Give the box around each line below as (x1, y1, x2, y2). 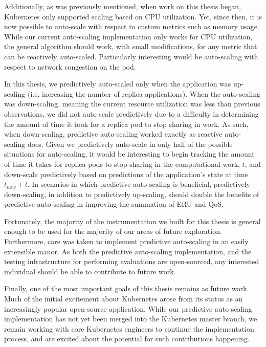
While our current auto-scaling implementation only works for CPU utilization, (4, 31, 253, 41)
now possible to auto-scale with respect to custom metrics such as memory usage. (4, 21, 259, 32)
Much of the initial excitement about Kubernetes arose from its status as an (4, 293, 243, 304)
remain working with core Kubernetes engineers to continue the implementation (4, 323, 254, 334)
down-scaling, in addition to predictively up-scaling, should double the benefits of (4, 188, 259, 199)
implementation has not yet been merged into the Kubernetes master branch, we (4, 313, 257, 324)
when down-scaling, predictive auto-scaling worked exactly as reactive (4, 128, 223, 139)
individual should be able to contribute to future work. (4, 266, 176, 276)
